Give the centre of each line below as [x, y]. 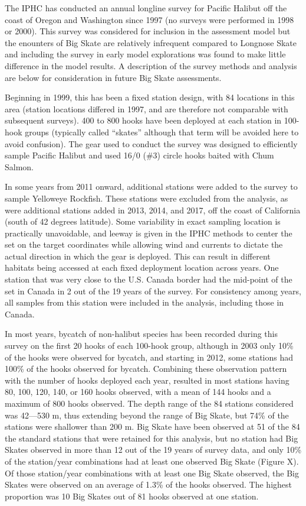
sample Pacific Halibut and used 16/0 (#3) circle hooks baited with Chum [139, 155]
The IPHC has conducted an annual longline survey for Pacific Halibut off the [146, 8]
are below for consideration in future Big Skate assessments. [113, 77]
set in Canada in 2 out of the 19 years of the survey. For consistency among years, [153, 291]
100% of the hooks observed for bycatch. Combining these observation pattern [146, 369]
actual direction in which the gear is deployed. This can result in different [138, 256]
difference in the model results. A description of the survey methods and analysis [151, 65]
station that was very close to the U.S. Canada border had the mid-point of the [149, 279]
